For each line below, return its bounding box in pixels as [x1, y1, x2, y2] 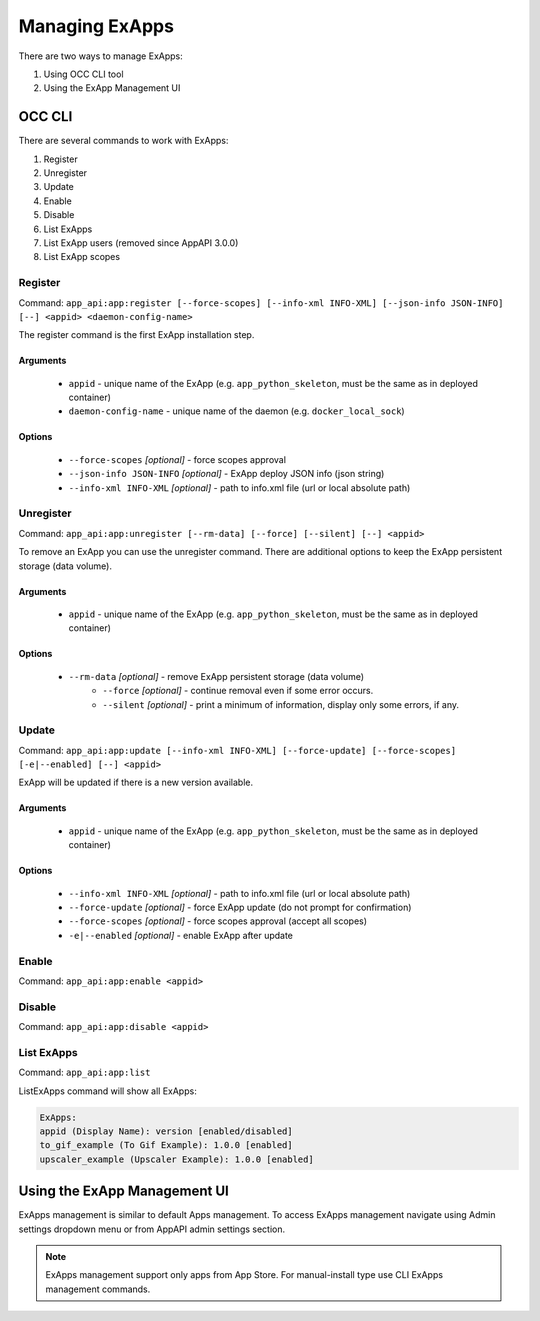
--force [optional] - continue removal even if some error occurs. [102, 685, 374, 697]
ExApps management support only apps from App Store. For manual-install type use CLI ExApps [45, 1269, 444, 1281]
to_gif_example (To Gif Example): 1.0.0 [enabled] [39, 1140, 294, 1151]
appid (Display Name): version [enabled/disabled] [39, 1125, 294, 1137]
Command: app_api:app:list [18, 1066, 151, 1079]
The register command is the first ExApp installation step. [18, 329, 255, 341]
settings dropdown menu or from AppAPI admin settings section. [18, 1223, 286, 1235]
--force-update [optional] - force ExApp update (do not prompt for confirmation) [68, 901, 412, 913]
